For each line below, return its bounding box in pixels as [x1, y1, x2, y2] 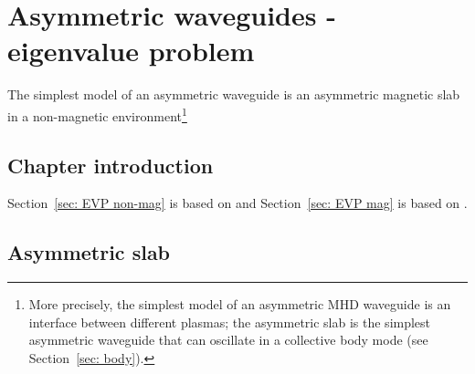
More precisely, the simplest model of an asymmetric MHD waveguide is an [28, 295, 451, 314]
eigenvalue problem [7, 32, 255, 69]
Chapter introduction [7, 151, 214, 179]
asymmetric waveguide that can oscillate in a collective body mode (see [28, 330, 428, 349]
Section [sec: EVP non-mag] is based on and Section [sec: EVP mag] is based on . [7, 193, 468, 213]
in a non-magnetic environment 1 [7, 103, 187, 125]
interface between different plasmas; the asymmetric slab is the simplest [28, 312, 431, 331]
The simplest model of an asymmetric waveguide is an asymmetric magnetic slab [7, 85, 460, 104]
